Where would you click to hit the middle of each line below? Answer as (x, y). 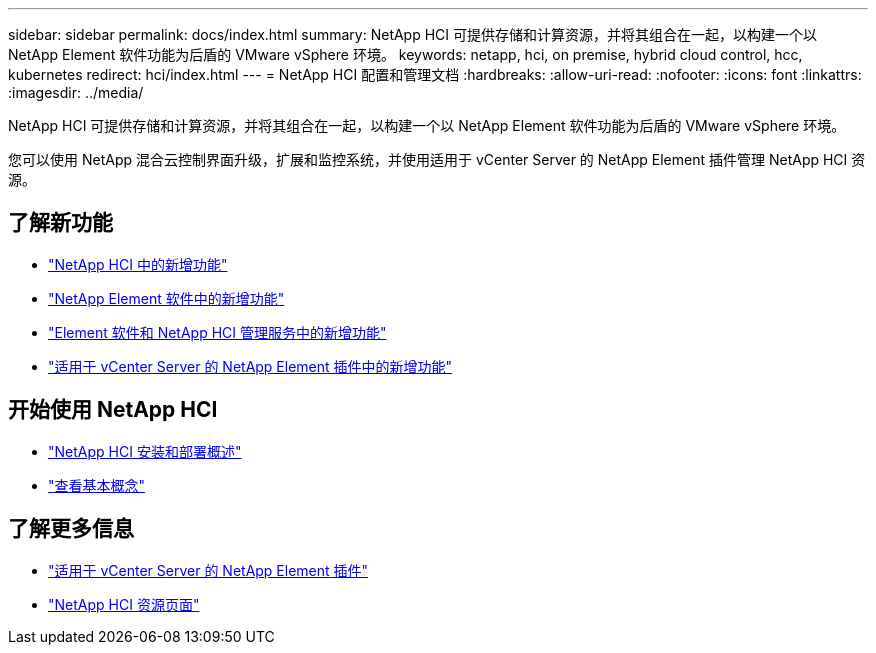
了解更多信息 (71, 529)
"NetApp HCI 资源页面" (124, 604)
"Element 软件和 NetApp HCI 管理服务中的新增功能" (217, 332)
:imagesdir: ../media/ (76, 92)
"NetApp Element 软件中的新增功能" (166, 298)
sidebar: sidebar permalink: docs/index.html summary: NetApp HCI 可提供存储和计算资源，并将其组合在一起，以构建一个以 (413, 34)
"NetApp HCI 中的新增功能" (138, 264)
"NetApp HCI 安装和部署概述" (145, 451)
